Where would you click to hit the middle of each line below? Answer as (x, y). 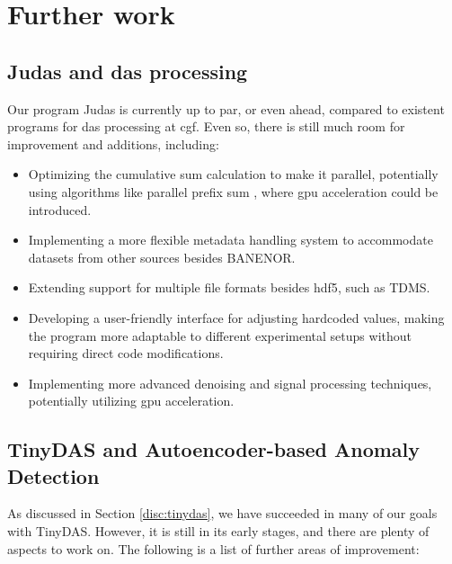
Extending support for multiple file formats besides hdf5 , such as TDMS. (229, 287)
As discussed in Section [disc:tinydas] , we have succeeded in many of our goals (222, 513)
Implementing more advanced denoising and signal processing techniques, (230, 383)
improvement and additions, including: (113, 143)
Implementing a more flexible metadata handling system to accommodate (230, 240)
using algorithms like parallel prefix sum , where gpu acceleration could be (233, 191)
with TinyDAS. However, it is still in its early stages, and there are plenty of (218, 531)
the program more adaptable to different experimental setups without (220, 335)
